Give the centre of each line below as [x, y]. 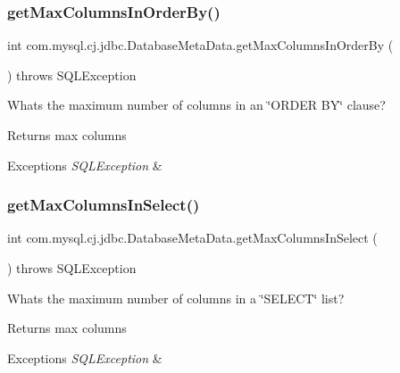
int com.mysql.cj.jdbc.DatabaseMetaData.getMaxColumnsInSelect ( [192, 238]
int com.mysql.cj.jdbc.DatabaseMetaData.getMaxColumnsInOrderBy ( [200, 45]
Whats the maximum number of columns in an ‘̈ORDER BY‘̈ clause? [196, 105]
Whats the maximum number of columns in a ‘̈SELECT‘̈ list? [176, 298]
